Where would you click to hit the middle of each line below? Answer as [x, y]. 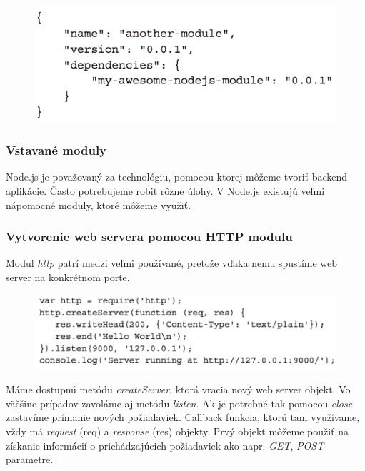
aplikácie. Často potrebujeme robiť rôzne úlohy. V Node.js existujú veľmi [165, 191]
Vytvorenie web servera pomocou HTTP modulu [149, 237]
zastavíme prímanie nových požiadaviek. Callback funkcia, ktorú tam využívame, [183, 417]
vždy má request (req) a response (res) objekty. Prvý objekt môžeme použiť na [177, 431]
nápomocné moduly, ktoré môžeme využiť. [99, 204]
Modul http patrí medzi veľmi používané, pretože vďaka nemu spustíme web [172, 263]
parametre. [30, 459]
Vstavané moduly [56, 150]
